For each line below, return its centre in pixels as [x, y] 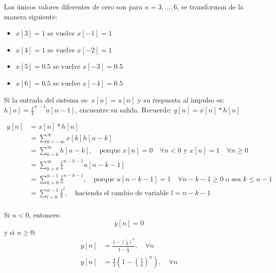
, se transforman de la [210, 6]
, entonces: [45, 215]
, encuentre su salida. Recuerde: [123, 110]
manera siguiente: [31, 16]
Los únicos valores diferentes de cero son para [73, 6]
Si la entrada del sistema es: [46, 99]
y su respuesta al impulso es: [181, 99]
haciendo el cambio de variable [122, 193]
